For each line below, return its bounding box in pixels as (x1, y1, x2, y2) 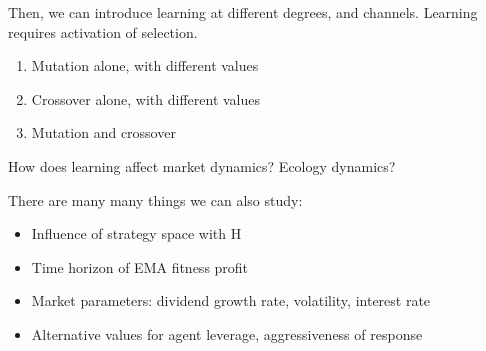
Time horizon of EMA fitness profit (31, 256, 249, 277)
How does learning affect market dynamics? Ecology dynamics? (8, 155, 396, 176)
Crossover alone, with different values (31, 88, 261, 109)
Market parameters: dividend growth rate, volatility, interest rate (31, 290, 431, 311)
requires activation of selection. (8, 21, 198, 42)
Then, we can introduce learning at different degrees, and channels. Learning (8, 2, 478, 22)
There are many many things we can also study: (8, 189, 303, 210)
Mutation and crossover (31, 122, 176, 143)
